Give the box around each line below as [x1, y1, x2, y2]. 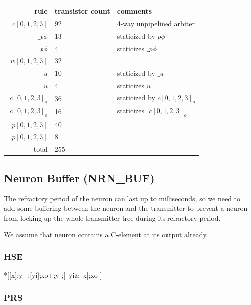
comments [117, 5, 152, 16]
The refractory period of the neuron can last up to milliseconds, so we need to [4, 193, 241, 203]
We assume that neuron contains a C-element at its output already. [4, 229, 208, 240]
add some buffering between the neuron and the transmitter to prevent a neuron [4, 203, 248, 213]
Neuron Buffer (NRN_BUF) [4, 170, 155, 185]
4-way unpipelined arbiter [117, 18, 195, 29]
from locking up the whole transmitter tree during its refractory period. [4, 212, 221, 223]
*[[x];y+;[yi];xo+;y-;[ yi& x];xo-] [4, 270, 102, 280]
